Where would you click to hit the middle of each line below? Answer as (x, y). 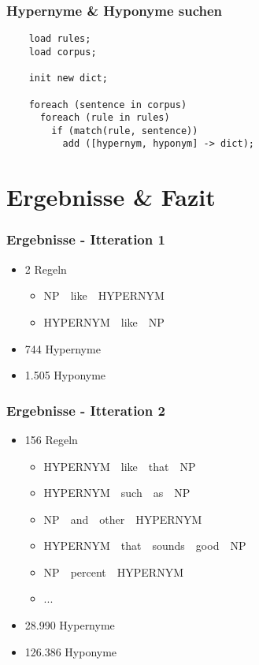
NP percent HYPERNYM (113, 572)
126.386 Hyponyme (71, 651)
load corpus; (63, 52)
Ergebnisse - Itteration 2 (86, 410)
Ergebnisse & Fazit (111, 197)
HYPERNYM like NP (104, 321)
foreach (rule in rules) (105, 118)
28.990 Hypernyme (70, 625)
